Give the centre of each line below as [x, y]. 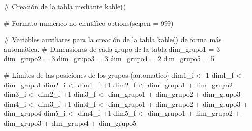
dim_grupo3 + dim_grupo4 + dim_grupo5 [70, 122]
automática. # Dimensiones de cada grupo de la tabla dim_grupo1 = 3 [112, 49]
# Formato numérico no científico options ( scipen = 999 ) [89, 23]
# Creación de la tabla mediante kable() [65, 6]
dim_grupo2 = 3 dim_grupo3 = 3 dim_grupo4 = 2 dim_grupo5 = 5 [109, 58]
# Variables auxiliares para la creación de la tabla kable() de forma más [113, 39]
